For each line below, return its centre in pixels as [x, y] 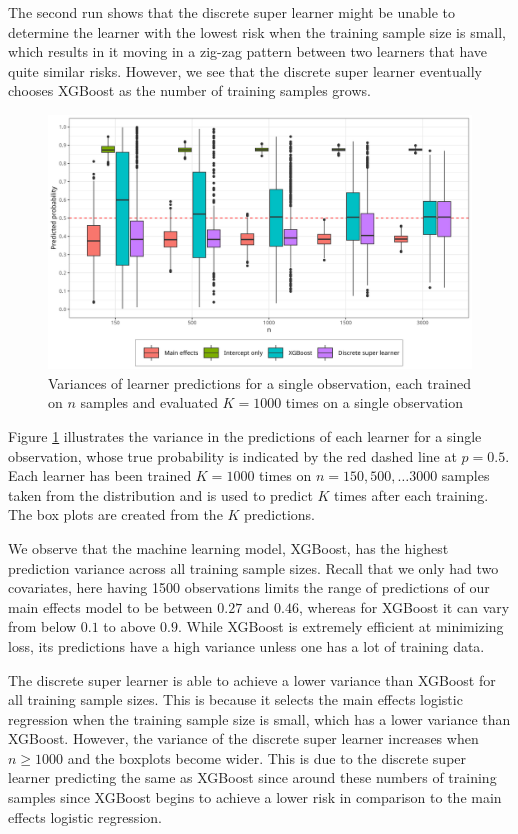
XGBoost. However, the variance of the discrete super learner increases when [243, 738]
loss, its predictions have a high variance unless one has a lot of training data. [246, 645]
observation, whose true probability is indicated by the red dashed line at [232, 455]
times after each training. [411, 494]
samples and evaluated [149, 402]
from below [42, 626]
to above [129, 626]
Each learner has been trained [100, 475]
